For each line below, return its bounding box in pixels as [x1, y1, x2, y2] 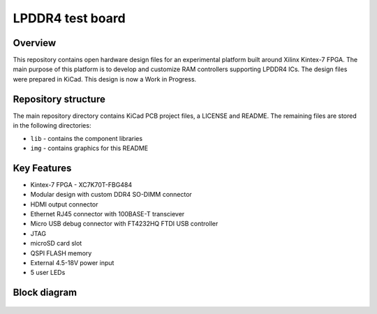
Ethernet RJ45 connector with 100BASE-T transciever [30, 210, 185, 218]
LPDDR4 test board [13, 10, 126, 26]
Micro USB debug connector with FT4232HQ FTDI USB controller [30, 220, 219, 228]
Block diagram [13, 287, 77, 299]
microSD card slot [30, 239, 82, 248]
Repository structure [13, 93, 106, 105]
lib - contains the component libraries [30, 134, 143, 142]
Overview [13, 37, 57, 49]
